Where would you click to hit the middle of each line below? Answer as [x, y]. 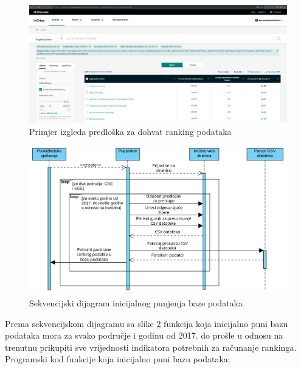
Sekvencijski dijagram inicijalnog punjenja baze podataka [136, 303]
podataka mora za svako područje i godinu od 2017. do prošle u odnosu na [144, 335]
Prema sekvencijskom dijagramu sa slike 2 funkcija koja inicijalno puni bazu [147, 323]
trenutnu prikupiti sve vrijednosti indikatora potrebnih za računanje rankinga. [151, 347]
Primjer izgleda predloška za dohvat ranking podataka [130, 131]
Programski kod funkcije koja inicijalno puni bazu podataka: [118, 359]
